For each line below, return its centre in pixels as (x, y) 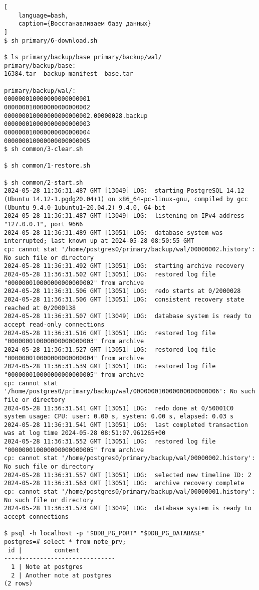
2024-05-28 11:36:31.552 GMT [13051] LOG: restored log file (110, 442)
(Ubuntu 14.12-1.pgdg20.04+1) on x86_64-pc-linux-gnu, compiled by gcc (126, 199)
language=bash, (43, 15)
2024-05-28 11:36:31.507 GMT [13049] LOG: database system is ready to (128, 316)
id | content (44, 550)
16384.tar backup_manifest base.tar (69, 74)
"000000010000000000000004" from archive (74, 358)
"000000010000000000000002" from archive (74, 283)
